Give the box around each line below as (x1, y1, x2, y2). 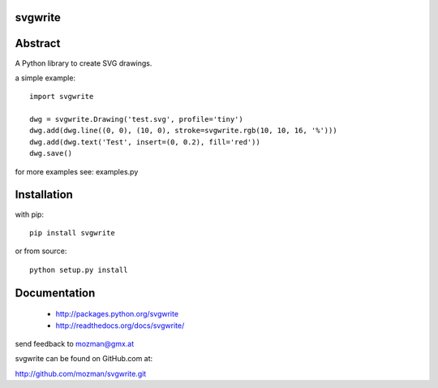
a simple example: (15, 73, 76, 83)
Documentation (15, 286, 96, 300)
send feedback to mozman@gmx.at (15, 338, 135, 348)
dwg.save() (29, 149, 73, 158)
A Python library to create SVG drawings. (15, 58, 152, 68)
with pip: (15, 209, 45, 219)
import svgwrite (29, 92, 94, 101)
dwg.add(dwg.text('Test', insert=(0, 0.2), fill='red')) (29, 137, 261, 146)
